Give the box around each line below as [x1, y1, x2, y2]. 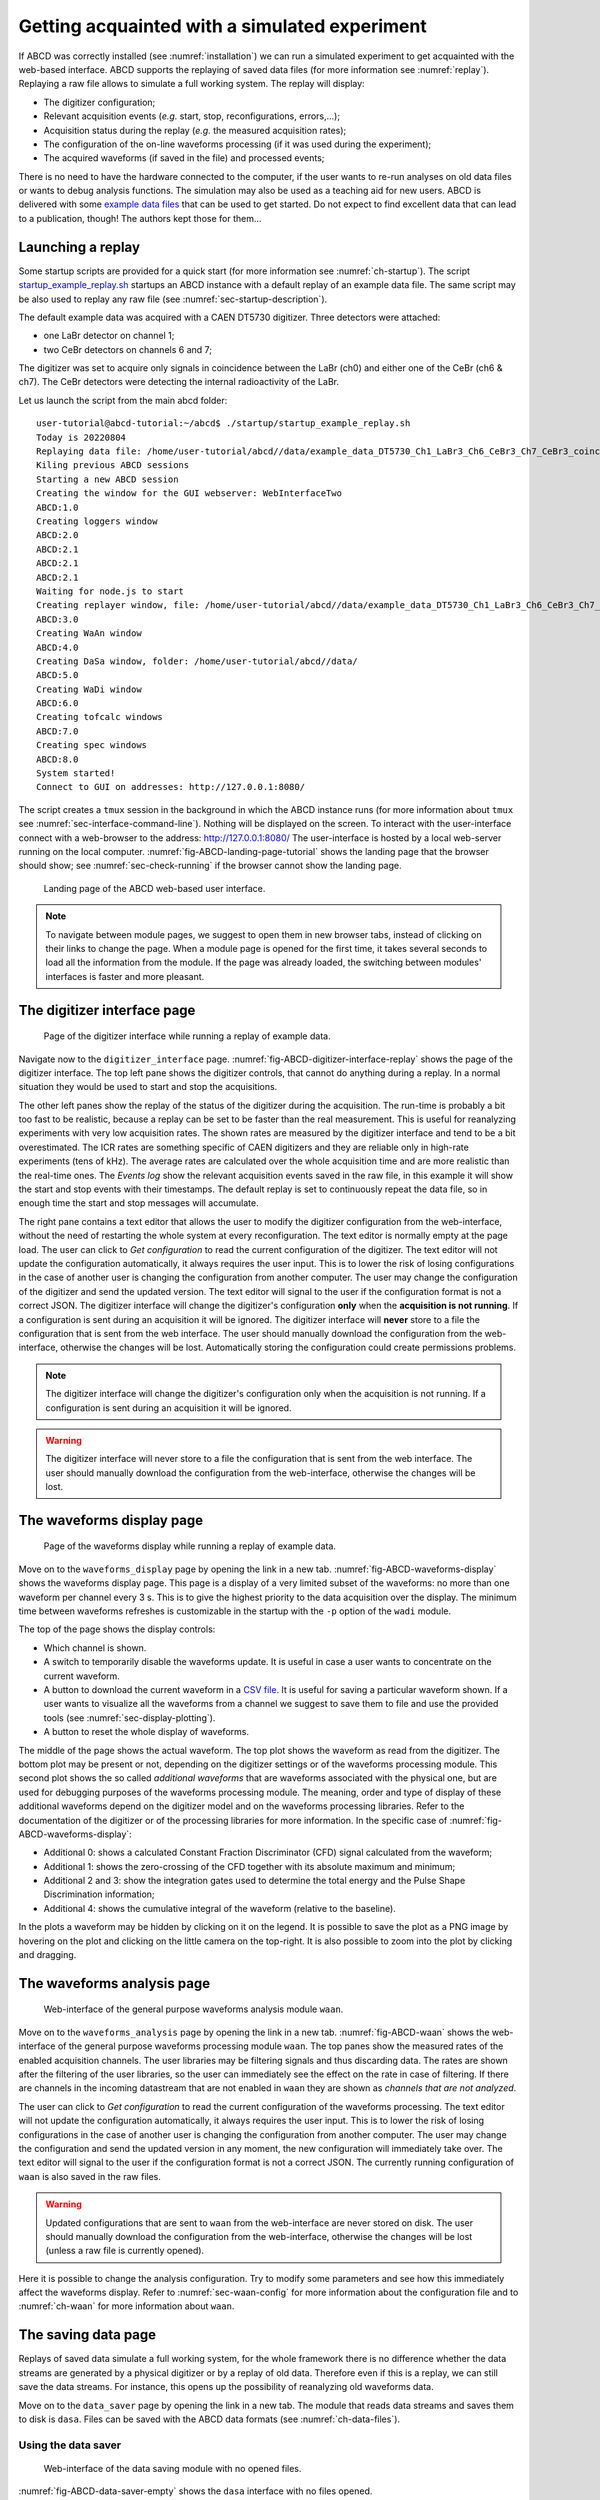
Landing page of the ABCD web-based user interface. [43, 882, 266, 894]
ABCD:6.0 [36, 698, 79, 709]
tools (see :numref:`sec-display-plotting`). [43, 1711, 216, 1724]
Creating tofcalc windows [36, 711, 164, 723]
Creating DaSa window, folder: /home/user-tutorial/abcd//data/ [36, 655, 359, 667]
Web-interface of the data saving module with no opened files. [43, 2462, 302, 2474]
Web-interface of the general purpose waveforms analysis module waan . [43, 2003, 344, 2015]
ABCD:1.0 [36, 501, 79, 513]
